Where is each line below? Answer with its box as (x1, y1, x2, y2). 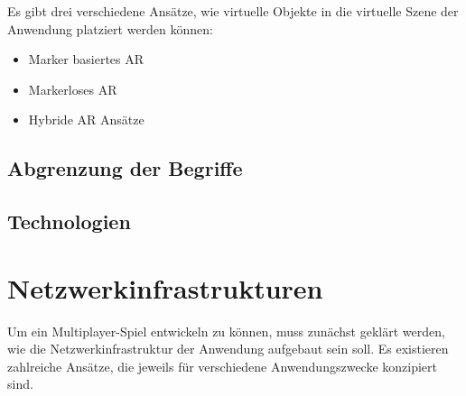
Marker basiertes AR (28, 50, 144, 69)
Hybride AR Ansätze (28, 110, 144, 129)
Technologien (7, 207, 131, 235)
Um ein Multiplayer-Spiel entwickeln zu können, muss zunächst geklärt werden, (7, 321, 445, 340)
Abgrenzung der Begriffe (7, 154, 243, 182)
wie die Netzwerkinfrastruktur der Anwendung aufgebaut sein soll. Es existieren (7, 339, 449, 358)
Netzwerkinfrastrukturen (7, 269, 323, 306)
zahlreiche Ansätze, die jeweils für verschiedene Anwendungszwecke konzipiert (7, 356, 438, 375)
